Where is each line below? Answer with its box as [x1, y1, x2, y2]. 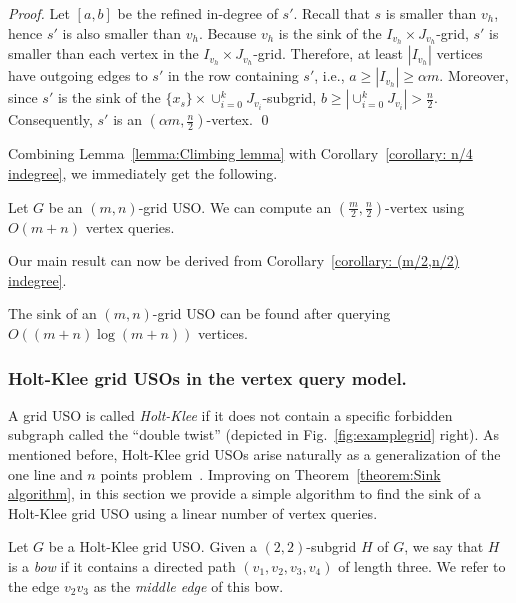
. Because [198, 22, 257, 43]
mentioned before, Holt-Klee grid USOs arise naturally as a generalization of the [8, 444, 501, 465]
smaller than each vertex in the [8, 43, 199, 64]
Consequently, [8, 109, 93, 130]
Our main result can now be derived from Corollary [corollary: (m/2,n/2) [8, 250, 460, 271]
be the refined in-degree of [117, 3, 278, 23]
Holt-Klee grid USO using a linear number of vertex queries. [8, 502, 378, 523]
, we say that [404, 536, 484, 557]
